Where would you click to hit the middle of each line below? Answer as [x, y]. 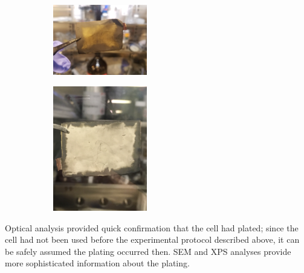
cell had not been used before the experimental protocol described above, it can [152, 239]
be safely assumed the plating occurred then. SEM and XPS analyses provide [148, 251]
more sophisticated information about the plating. [97, 263]
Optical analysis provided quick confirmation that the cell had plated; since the [152, 227]
